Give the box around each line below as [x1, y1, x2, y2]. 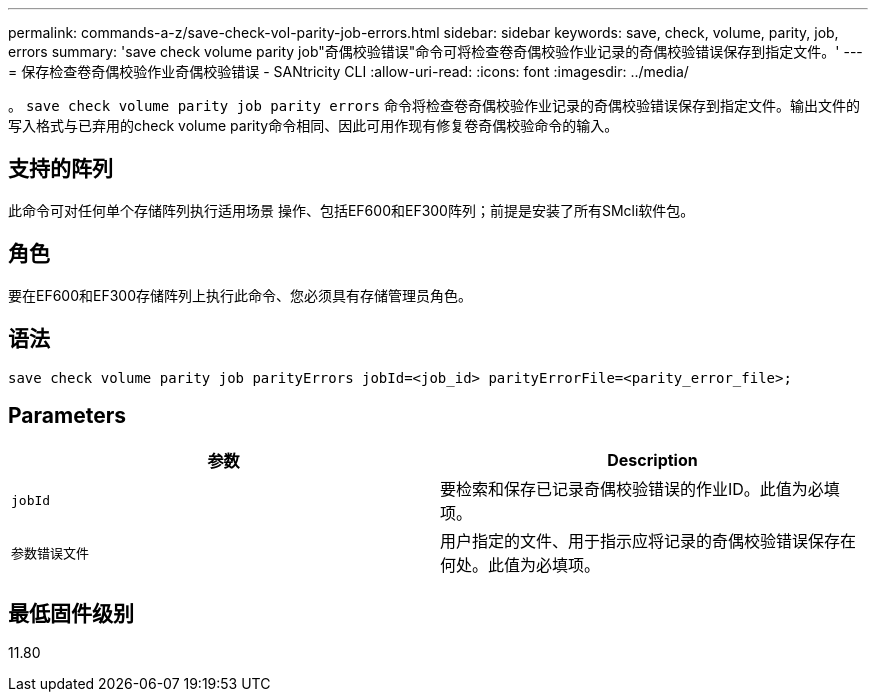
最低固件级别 [8, 600, 134, 626]
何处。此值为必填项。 [440, 555, 601, 576]
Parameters [8, 402, 126, 428]
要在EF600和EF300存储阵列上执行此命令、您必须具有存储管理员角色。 [8, 286, 473, 304]
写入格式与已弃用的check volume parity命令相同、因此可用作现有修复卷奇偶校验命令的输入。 [8, 117, 619, 134]
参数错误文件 [11, 545, 90, 561]
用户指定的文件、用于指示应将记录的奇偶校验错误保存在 [440, 531, 857, 552]
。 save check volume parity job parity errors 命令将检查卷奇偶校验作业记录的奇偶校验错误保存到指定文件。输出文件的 [8, 97, 860, 114]
